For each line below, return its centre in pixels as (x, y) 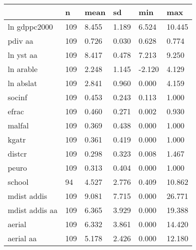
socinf (18, 97)
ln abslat (23, 83)
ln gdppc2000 (30, 27)
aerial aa (22, 238)
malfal (18, 125)
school (18, 182)
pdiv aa (21, 41)
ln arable (23, 69)
